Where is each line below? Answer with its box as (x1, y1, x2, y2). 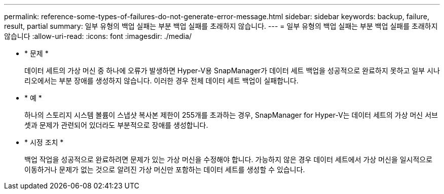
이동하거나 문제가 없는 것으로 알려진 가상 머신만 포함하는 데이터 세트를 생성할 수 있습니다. (24, 165, 305, 174)
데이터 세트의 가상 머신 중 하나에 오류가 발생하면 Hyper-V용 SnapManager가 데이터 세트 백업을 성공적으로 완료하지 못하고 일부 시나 (24, 66, 440, 75)
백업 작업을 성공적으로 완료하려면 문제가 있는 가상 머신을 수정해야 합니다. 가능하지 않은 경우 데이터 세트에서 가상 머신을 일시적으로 (24, 155, 433, 164)
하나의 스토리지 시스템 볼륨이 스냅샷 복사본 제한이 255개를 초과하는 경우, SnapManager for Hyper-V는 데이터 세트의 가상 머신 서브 (24, 111, 438, 119)
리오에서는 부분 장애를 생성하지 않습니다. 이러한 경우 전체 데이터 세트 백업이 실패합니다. (24, 76, 299, 85)
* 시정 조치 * (24, 138, 64, 147)
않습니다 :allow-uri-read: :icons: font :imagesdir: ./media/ (4, 32, 192, 40)
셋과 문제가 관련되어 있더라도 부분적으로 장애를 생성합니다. (24, 121, 208, 129)
